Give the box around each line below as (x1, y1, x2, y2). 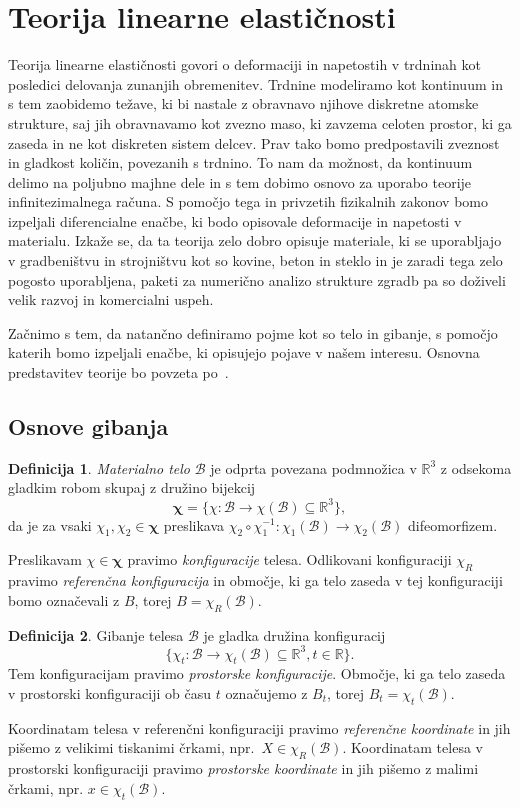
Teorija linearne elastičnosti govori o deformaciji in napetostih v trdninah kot (8, 54, 481, 75)
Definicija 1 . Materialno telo (8, 457, 191, 478)
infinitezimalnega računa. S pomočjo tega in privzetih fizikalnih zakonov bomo (8, 191, 489, 212)
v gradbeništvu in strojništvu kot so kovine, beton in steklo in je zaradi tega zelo (8, 250, 503, 271)
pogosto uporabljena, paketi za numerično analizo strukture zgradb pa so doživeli (8, 269, 506, 290)
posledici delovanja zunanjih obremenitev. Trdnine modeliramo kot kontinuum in (8, 73, 503, 94)
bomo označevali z (8, 589, 120, 610)
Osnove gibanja (8, 411, 169, 442)
